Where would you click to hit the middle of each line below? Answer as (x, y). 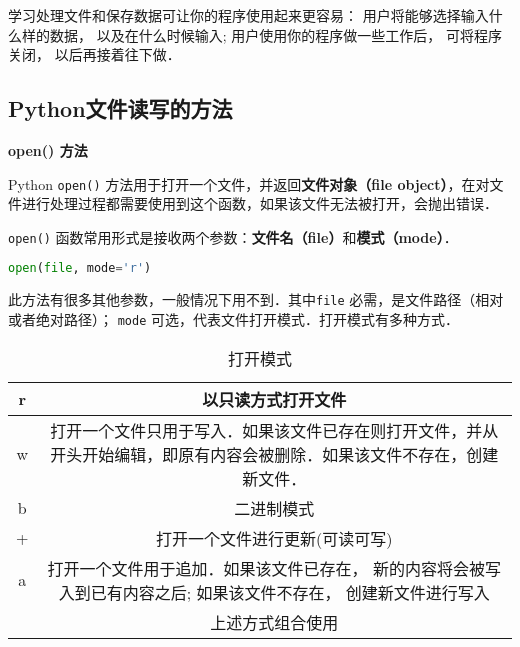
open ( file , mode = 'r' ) (80, 268)
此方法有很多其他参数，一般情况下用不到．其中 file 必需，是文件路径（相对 (256, 299)
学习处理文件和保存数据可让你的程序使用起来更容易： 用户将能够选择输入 (248, 15)
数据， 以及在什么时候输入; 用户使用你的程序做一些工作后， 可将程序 (275, 34)
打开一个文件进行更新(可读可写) (274, 538)
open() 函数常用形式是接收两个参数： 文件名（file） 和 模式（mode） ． (233, 236)
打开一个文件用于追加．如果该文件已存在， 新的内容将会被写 (274, 568)
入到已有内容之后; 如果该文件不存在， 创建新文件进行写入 (274, 592)
